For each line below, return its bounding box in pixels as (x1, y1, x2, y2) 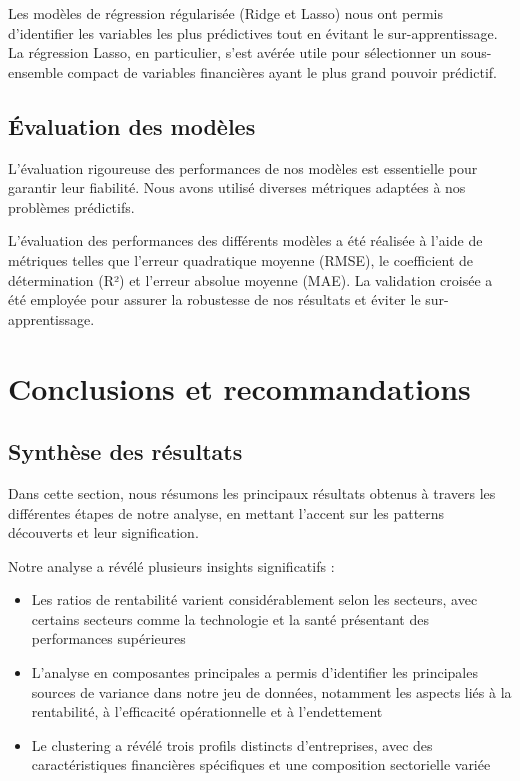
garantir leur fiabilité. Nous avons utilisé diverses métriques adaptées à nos (8, 177, 466, 198)
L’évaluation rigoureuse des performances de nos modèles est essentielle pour (8, 157, 478, 178)
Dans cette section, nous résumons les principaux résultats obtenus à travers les (8, 482, 496, 503)
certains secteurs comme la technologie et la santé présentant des (31, 608, 429, 629)
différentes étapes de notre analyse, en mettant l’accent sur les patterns (8, 502, 445, 523)
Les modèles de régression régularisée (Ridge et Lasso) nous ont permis (8, 3, 444, 23)
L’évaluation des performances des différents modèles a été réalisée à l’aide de (8, 230, 483, 251)
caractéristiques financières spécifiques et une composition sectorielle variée (31, 754, 491, 775)
